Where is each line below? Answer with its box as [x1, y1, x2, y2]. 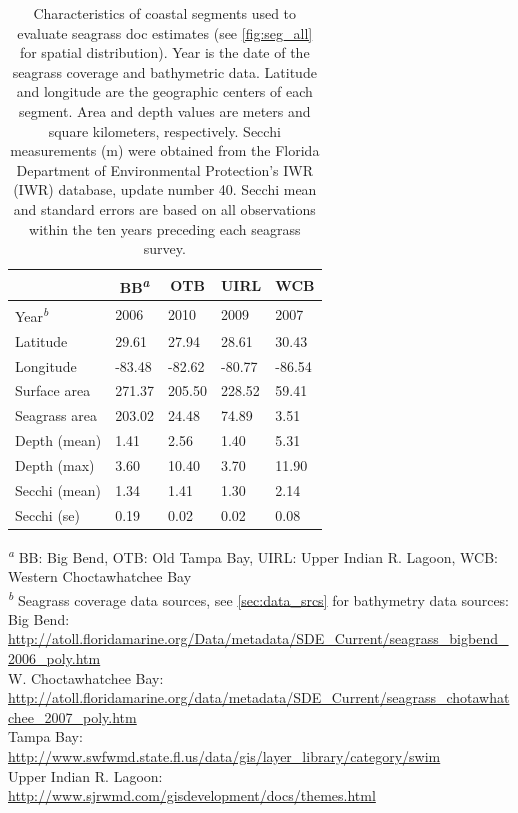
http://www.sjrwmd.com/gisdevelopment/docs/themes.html [8, 785, 376, 806]
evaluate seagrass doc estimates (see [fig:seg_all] [17, 22, 313, 43]
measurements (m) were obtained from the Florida [10, 140, 320, 161]
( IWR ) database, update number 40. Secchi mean [13, 179, 317, 200]
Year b [15, 303, 49, 326]
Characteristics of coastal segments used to [33, 3, 297, 23]
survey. [143, 238, 186, 259]
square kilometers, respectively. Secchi [48, 120, 281, 141]
